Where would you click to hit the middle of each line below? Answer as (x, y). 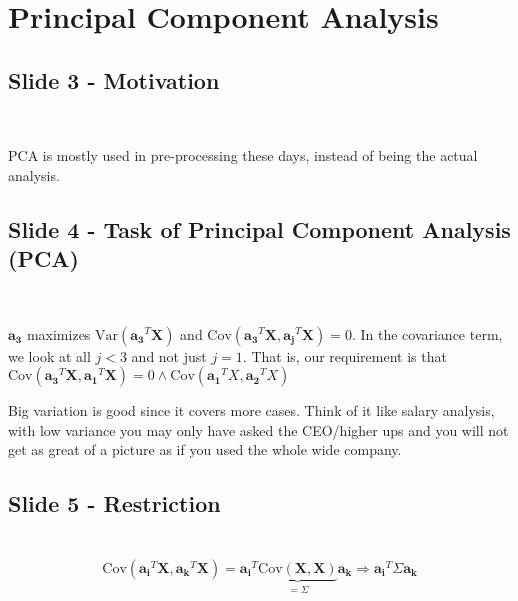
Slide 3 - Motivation (114, 79)
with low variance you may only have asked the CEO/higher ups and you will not (258, 429)
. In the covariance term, (427, 333)
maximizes (58, 333)
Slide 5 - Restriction (114, 503)
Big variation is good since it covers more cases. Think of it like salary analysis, (251, 410)
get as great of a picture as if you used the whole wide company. (205, 449)
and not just (169, 355)
